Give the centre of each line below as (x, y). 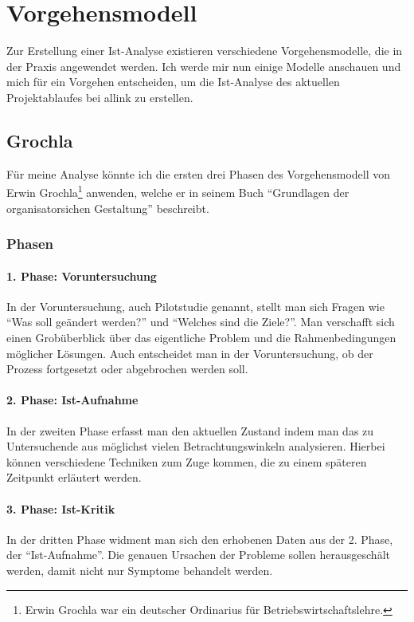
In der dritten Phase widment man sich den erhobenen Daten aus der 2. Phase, (200, 539)
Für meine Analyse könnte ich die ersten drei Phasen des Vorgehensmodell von (199, 173)
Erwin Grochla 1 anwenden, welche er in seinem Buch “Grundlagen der (178, 191)
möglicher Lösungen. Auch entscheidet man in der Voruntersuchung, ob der (190, 353)
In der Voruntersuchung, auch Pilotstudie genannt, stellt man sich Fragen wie (195, 306)
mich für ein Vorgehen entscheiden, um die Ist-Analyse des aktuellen (173, 82)
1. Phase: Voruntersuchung (82, 276)
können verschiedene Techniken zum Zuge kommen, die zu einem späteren (187, 461)
